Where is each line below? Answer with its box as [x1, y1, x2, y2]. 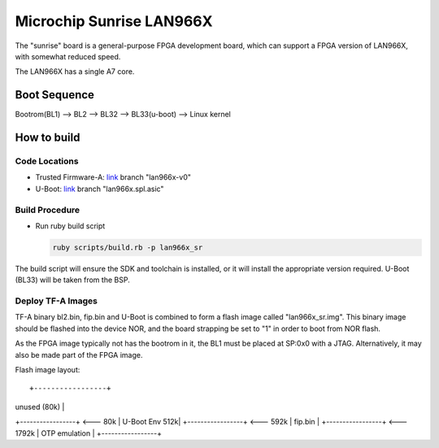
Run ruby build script [35, 220, 106, 231]
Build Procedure [15, 204, 80, 215]
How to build [15, 131, 80, 145]
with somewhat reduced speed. [15, 51, 121, 61]
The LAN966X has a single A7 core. [15, 67, 135, 76]
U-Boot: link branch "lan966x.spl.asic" [35, 184, 164, 194]
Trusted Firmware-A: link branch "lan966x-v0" [35, 172, 191, 182]
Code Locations [15, 155, 79, 167]
